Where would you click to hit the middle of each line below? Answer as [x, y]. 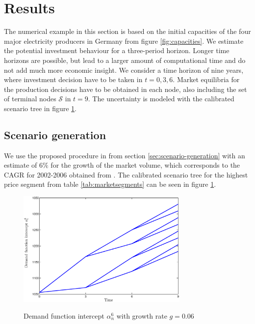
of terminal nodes [30, 99]
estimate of [21, 165]
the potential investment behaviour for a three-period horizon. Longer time [117, 50]
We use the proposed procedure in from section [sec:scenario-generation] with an [125, 155]
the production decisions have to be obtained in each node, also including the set [126, 89]
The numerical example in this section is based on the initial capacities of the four [127, 31]
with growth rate [142, 315]
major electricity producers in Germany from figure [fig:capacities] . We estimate [124, 41]
